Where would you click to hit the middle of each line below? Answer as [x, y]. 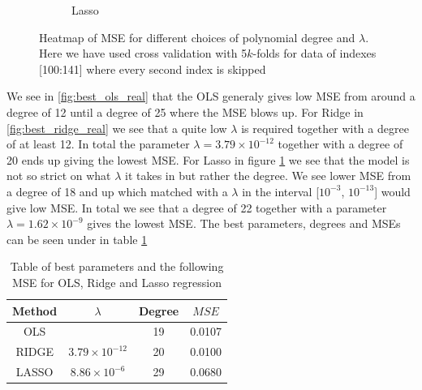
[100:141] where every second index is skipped [153, 69]
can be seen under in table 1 [77, 239]
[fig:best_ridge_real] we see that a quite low [117, 128]
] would [392, 191]
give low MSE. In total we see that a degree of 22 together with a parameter [197, 207]
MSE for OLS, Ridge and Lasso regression [117, 282]
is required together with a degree [325, 128]
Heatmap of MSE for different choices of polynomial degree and [197, 37]
